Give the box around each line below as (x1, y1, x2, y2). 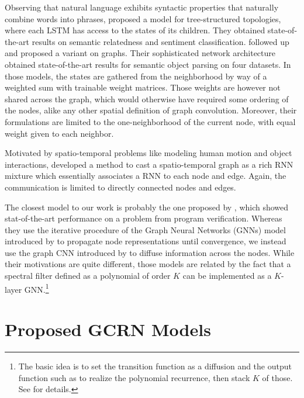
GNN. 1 (24, 281, 49, 295)
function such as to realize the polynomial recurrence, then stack (18, 371, 250, 383)
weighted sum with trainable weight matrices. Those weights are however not (5, 81, 281, 94)
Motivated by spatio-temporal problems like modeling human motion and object (5, 147, 292, 159)
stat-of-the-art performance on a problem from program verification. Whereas (5, 212, 282, 224)
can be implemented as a (182, 269, 272, 282)
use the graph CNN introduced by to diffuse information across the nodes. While (5, 246, 295, 258)
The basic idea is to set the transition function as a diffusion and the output (18, 360, 292, 372)
